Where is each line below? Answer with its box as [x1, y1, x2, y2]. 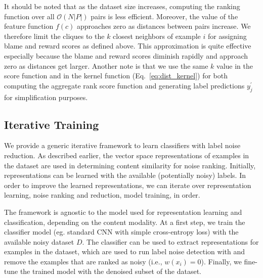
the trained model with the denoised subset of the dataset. [20, 266, 202, 276]
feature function [4, 21, 54, 31]
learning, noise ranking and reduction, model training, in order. [4, 190, 200, 200]
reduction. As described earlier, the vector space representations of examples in [4, 150, 249, 160]
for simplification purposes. [4, 91, 88, 102]
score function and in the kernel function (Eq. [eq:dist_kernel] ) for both [4, 70, 228, 81]
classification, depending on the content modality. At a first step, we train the [4, 216, 245, 227]
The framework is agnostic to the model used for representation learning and [4, 206, 242, 217]
